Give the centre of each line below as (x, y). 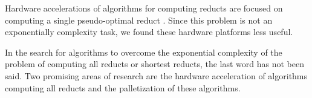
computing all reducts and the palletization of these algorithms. (123, 87)
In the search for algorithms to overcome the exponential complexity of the (144, 52)
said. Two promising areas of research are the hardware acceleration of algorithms (156, 75)
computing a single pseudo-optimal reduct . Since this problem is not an (139, 20)
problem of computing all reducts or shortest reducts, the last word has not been (154, 64)
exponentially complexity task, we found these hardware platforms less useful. (149, 32)
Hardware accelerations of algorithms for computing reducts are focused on (144, 8)
